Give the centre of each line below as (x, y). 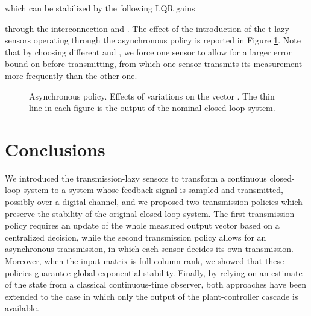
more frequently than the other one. (71, 75)
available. (22, 308)
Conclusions (55, 149)
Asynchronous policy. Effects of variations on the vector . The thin (152, 96)
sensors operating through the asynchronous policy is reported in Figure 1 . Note (153, 40)
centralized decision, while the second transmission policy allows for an (136, 237)
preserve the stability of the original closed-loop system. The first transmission (150, 213)
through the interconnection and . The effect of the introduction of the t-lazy (147, 28)
